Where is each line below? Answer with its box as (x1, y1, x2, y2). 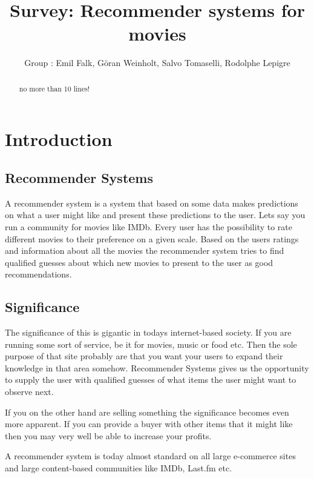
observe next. (5, 385, 54, 398)
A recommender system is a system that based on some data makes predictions (5, 196, 298, 209)
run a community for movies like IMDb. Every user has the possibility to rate (5, 220, 293, 233)
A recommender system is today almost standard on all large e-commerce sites (5, 450, 296, 462)
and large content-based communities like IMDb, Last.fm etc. (5, 462, 232, 474)
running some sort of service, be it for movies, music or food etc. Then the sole (5, 337, 297, 350)
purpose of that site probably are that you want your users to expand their (5, 350, 283, 362)
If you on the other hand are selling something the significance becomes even (5, 405, 289, 418)
